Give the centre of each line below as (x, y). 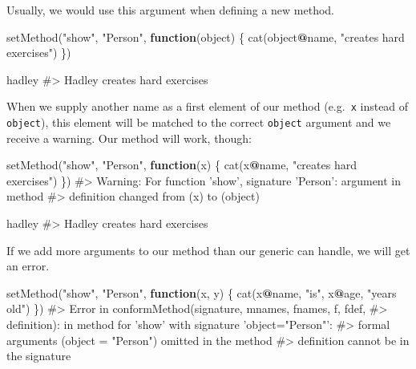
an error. (28, 266)
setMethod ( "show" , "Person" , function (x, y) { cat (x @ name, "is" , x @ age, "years (202, 292)
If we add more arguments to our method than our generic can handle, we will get (208, 250)
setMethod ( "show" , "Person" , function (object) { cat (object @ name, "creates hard (206, 36)
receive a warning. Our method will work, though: (129, 138)
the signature (39, 356)
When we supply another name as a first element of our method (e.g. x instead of (208, 106)
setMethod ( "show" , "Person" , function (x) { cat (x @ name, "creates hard (182, 165)
